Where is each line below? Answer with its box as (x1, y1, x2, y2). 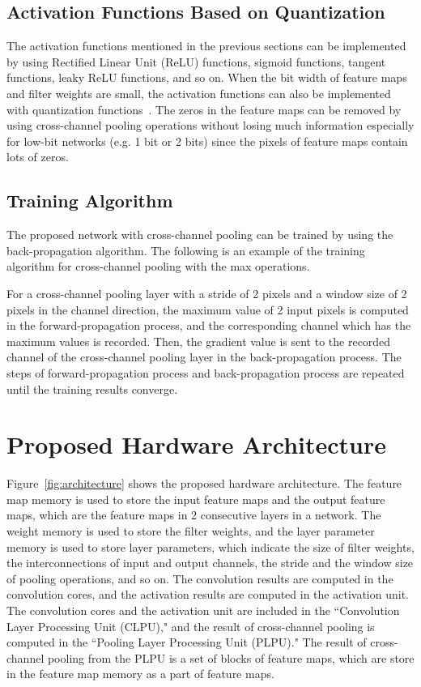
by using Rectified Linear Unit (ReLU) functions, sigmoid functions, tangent (6, 53, 386, 70)
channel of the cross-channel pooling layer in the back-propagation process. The (6, 348, 402, 365)
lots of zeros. (6, 148, 69, 165)
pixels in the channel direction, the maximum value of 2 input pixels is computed (6, 301, 409, 318)
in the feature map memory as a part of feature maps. (6, 665, 274, 682)
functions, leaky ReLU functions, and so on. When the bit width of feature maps (6, 69, 407, 86)
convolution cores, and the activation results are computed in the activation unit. (6, 586, 409, 603)
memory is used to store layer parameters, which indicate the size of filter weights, (6, 538, 415, 555)
